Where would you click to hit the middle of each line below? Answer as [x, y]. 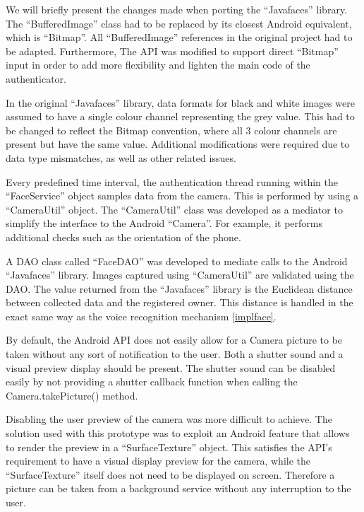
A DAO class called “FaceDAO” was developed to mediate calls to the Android [177, 261]
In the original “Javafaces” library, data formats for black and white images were [180, 102]
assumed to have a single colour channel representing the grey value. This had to [180, 116]
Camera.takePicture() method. [72, 395]
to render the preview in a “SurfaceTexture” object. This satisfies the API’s [169, 447]
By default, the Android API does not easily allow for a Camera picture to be [174, 340]
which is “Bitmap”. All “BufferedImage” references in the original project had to [179, 37]
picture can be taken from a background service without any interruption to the [178, 488]
